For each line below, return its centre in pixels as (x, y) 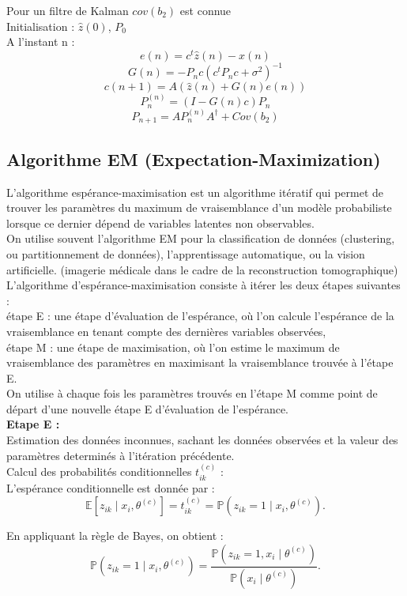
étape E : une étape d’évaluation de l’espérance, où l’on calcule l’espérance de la (200, 316)
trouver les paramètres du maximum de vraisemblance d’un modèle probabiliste (199, 207)
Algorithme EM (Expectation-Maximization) (194, 158)
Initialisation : (41, 26)
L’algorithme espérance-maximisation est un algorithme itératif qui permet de (195, 192)
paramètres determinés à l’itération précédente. (121, 455)
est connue (205, 10)
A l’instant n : (41, 41)
